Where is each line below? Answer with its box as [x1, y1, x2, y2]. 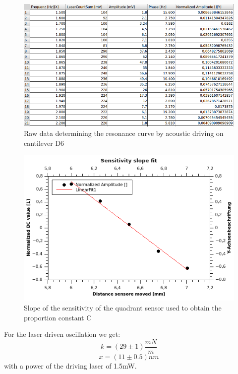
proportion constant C [24, 312, 92, 322]
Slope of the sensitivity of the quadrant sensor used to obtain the [24, 303, 222, 313]
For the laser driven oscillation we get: [4, 329, 120, 339]
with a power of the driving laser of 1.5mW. [4, 360, 137, 371]
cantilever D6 [24, 138, 64, 148]
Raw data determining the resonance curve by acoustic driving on [24, 128, 224, 138]
